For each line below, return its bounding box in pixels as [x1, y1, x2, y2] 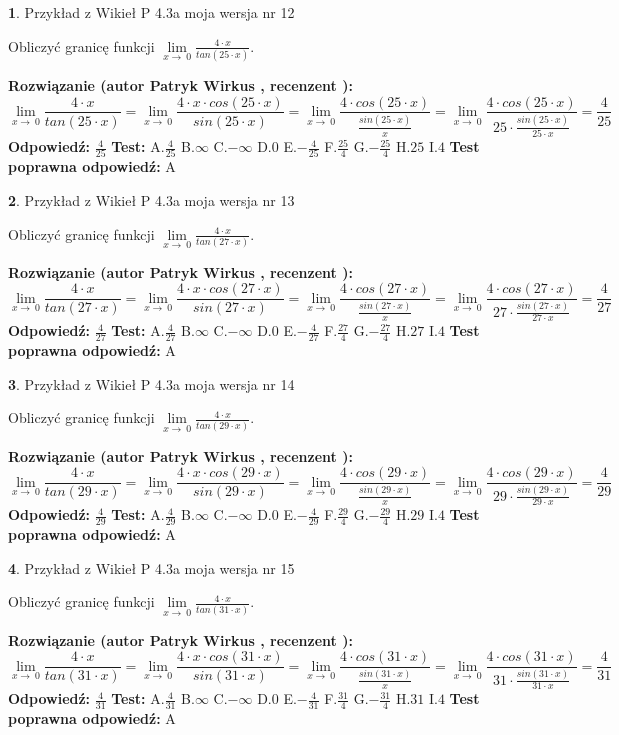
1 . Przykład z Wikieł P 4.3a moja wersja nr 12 [8, 2, 295, 22]
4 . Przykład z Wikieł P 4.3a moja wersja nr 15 [8, 557, 295, 578]
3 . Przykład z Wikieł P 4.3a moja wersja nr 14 [8, 373, 295, 394]
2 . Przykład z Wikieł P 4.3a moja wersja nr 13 [8, 189, 295, 210]
